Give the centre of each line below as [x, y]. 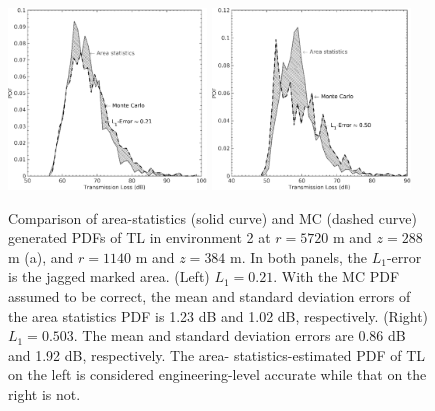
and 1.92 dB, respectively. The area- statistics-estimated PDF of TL [217, 354]
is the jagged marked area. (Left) [109, 276]
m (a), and [41, 256]
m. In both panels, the [299, 256]
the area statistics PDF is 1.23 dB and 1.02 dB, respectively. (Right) [218, 315]
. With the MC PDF [336, 276]
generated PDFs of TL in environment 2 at [139, 237]
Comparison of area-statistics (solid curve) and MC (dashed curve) [212, 217]
